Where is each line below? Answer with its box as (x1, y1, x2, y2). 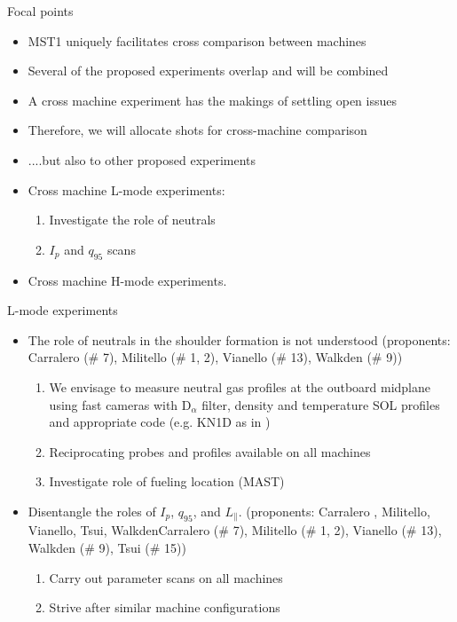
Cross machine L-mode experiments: (28, 180, 225, 199)
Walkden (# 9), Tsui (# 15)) (28, 538, 186, 556)
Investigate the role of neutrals (49, 210, 216, 229)
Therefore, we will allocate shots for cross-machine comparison (28, 121, 367, 139)
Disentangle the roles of (28, 501, 156, 520)
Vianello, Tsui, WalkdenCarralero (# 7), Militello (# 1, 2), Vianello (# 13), (28, 521, 442, 539)
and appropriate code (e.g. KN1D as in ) (49, 413, 271, 431)
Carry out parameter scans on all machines (49, 568, 283, 587)
